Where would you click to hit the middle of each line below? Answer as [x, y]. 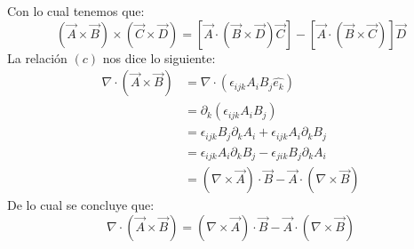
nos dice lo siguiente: [159, 57]
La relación [37, 57]
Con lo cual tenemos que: [76, 11]
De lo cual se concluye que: [81, 205]
